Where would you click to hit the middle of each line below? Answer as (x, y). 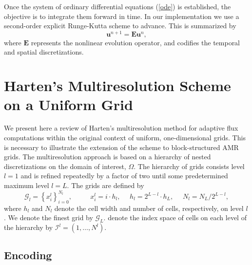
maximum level (27, 185)
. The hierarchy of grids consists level (189, 166)
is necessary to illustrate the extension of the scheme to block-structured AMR (121, 147)
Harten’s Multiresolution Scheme (117, 85)
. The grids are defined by (106, 185)
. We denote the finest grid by (48, 218)
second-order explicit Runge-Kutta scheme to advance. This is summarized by (120, 26)
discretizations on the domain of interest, (65, 166)
